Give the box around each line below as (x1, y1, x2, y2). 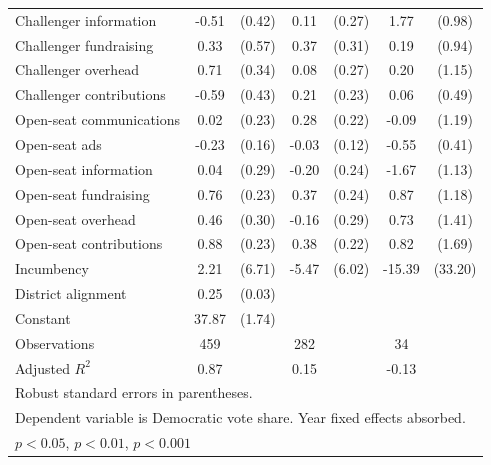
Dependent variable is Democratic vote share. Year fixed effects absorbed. (15, 407, 466, 428)
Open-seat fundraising (15, 183, 150, 204)
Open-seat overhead (15, 208, 136, 229)
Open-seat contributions (15, 233, 163, 254)
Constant (15, 307, 71, 328)
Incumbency (15, 258, 89, 279)
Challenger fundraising (15, 34, 154, 55)
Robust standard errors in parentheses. (15, 382, 253, 403)
